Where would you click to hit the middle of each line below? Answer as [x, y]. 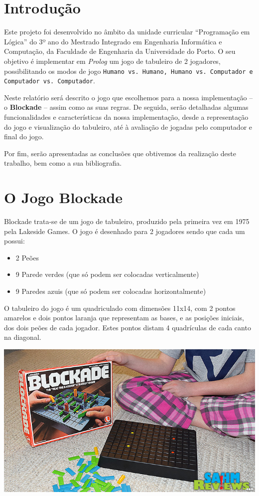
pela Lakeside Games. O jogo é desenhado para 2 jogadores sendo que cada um [125, 231]
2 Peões [27, 257]
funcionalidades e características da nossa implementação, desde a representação [126, 117]
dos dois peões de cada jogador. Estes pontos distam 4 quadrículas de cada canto [128, 327]
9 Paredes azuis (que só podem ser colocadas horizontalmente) [111, 291]
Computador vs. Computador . [50, 81]
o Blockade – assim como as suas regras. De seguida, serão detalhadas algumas [126, 107]
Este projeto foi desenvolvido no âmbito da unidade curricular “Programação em [127, 32]
